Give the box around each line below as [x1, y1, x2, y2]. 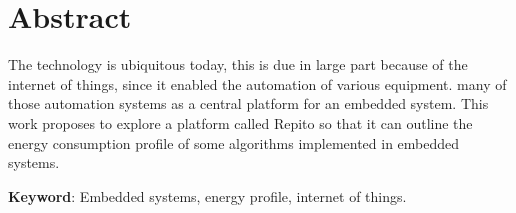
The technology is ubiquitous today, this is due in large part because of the [8, 54, 468, 75]
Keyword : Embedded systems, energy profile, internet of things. [8, 185, 407, 206]
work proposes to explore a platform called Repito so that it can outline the [8, 112, 473, 133]
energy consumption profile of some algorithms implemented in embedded [8, 132, 460, 153]
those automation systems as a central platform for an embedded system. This [8, 93, 489, 114]
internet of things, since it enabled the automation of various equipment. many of [8, 73, 507, 94]
